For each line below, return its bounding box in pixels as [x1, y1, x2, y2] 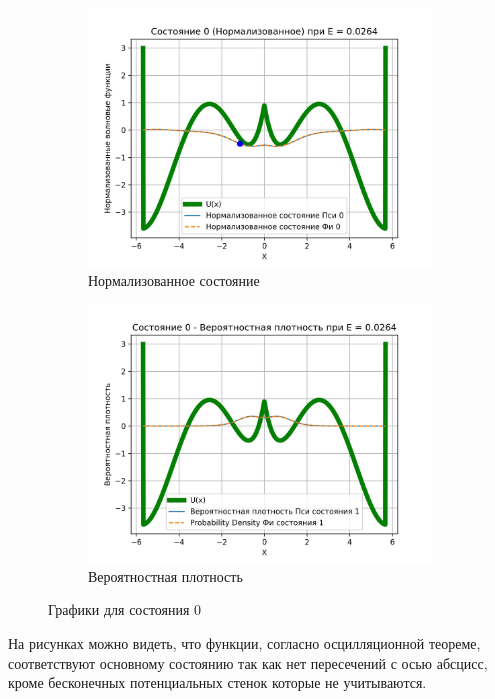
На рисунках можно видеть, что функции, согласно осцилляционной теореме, [8, 632, 481, 653]
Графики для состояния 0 [48, 599, 202, 620]
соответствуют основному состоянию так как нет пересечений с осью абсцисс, [8, 652, 488, 673]
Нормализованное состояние [88, 269, 260, 290]
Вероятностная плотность [88, 565, 243, 586]
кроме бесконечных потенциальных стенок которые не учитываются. [8, 672, 427, 693]
